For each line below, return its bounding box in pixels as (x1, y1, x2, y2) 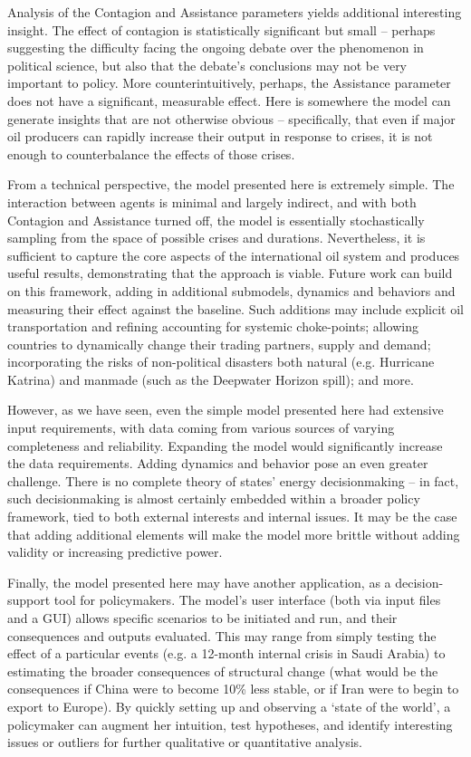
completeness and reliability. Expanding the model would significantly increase (7, 436, 443, 455)
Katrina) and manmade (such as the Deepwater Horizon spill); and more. (7, 369, 414, 388)
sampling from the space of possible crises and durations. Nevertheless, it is (7, 228, 426, 247)
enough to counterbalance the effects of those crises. (7, 144, 295, 163)
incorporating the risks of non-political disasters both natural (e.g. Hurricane (7, 352, 435, 371)
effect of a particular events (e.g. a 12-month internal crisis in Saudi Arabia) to (7, 644, 446, 663)
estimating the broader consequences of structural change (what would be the (7, 661, 438, 680)
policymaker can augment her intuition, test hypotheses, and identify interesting (7, 714, 453, 733)
